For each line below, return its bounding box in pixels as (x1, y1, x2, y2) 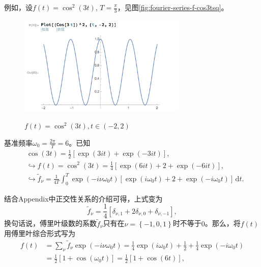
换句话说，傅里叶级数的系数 (4, 218, 97, 228)
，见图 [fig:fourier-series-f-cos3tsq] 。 (117, 2, 228, 12)
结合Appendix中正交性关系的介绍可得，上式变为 (4, 193, 163, 204)
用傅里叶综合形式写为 (4, 228, 75, 239)
